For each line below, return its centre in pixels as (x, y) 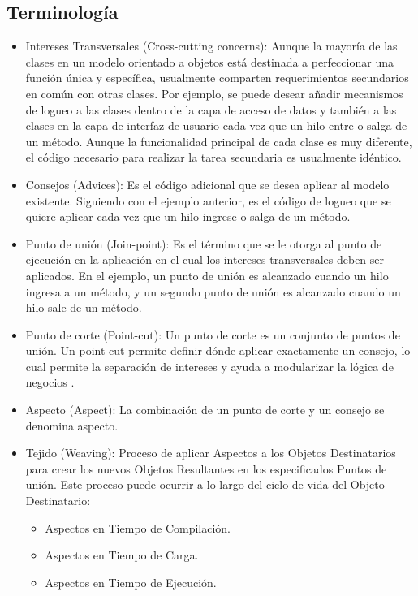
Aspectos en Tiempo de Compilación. (138, 527)
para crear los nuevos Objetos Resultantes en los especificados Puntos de (206, 468)
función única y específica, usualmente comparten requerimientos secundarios (217, 78)
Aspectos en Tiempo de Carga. (122, 555)
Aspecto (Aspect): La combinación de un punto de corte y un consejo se (205, 410)
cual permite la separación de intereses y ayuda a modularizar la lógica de (209, 366)
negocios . (50, 382)
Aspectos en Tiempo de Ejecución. (131, 582)
